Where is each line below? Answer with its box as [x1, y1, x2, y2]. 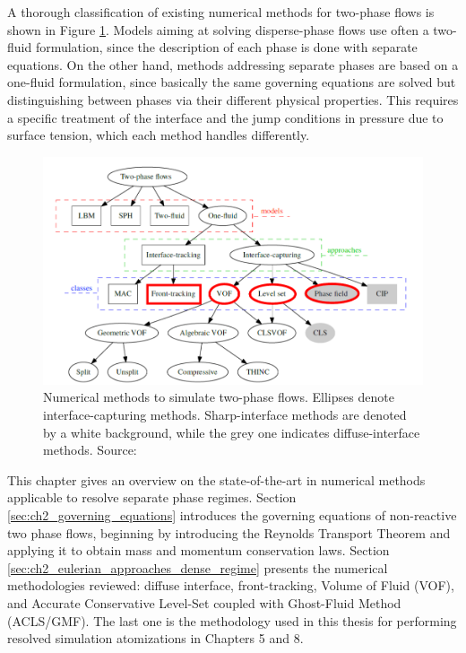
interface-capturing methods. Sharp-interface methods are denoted [43, 405, 407, 424]
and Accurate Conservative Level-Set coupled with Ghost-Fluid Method [7, 594, 401, 613]
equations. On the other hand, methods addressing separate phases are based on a [7, 55, 459, 74]
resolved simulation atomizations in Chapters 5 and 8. [7, 629, 304, 648]
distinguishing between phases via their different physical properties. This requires [7, 90, 459, 109]
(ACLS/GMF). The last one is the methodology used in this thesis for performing [7, 611, 457, 630]
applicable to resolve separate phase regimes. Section [7, 488, 297, 507]
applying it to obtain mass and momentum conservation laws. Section [7, 541, 390, 560]
